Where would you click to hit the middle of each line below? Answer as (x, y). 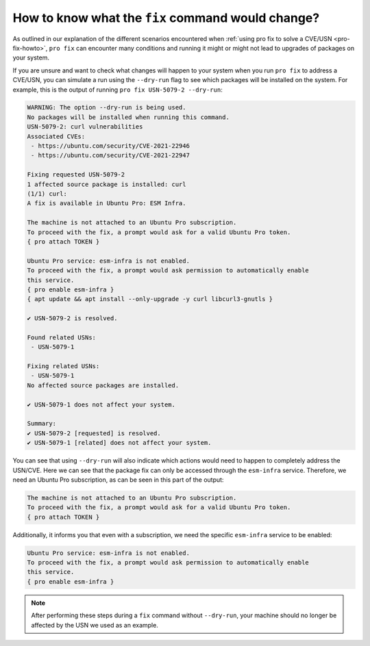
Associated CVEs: (56, 136)
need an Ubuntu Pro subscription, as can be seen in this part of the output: (118, 480)
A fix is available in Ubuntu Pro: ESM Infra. (107, 203)
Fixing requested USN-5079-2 (76, 175)
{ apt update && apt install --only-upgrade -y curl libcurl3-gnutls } (150, 299)
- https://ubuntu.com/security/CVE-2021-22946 (110, 146)
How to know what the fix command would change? (166, 18)
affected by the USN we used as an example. (95, 625)
